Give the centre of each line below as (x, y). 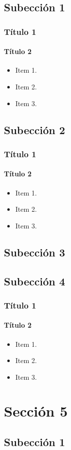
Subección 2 (35, 129)
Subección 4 (35, 281)
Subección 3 (35, 252)
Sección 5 (36, 410)
